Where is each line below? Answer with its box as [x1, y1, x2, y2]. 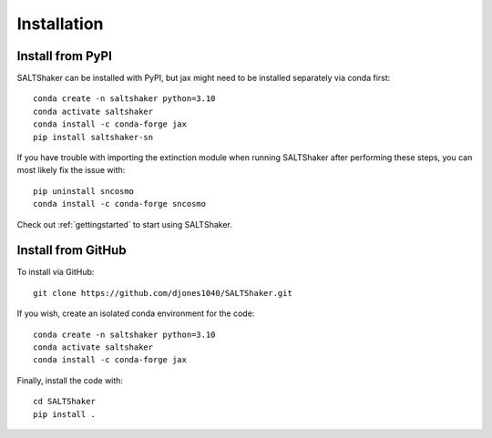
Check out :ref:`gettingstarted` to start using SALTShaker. [16, 219, 232, 229]
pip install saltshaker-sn [33, 132, 154, 142]
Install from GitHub [16, 242, 127, 259]
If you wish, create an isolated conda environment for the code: [16, 308, 255, 319]
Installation [16, 14, 104, 34]
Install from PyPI [16, 48, 113, 64]
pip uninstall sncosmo [33, 186, 135, 196]
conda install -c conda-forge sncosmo [33, 199, 207, 209]
